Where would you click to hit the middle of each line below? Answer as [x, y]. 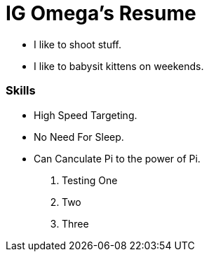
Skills [21, 91]
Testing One [90, 180]
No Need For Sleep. [79, 137]
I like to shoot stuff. [78, 44]
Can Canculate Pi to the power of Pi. [117, 158]
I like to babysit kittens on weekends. [119, 66]
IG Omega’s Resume [101, 13]
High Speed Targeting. [86, 115]
